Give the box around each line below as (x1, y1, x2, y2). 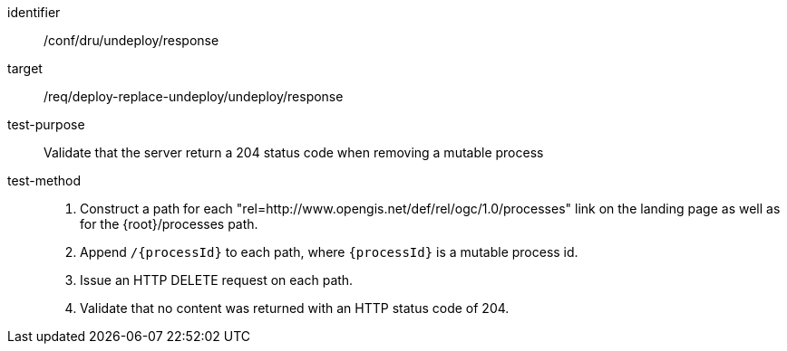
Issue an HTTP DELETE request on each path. (80, 272, 354, 288)
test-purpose (7, 117, 85, 132)
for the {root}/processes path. (80, 216, 258, 232)
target (7, 61, 43, 76)
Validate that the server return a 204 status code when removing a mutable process (44, 145, 544, 160)
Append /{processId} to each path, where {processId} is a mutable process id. (80, 244, 578, 260)
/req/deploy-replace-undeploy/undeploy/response (44, 89, 344, 104)
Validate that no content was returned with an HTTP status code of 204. (80, 300, 510, 316)
